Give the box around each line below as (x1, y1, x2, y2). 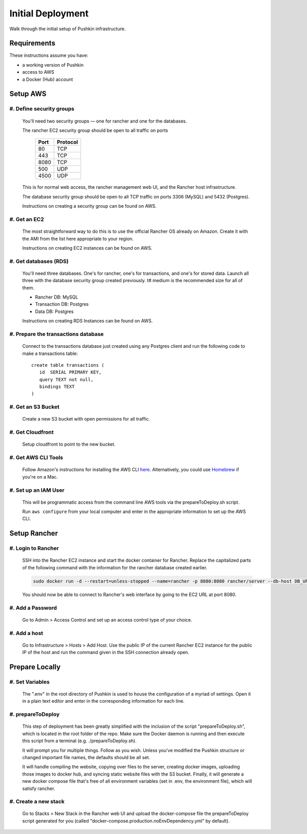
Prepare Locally (9, 662, 61, 671)
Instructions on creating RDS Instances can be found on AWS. (22, 318, 153, 324)
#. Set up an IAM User (9, 486, 65, 493)
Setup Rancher (9, 529, 58, 538)
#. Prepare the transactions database (9, 330, 104, 337)
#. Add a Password (9, 604, 57, 611)
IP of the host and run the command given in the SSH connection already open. (22, 649, 189, 656)
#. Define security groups (9, 105, 75, 112)
